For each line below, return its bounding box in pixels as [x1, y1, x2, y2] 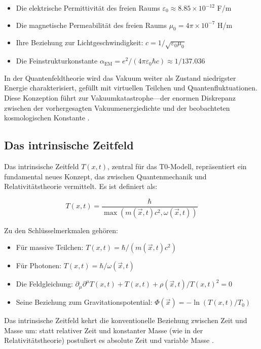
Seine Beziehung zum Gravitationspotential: [16, 297, 153, 307]
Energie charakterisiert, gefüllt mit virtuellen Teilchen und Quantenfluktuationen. [4, 82, 257, 93]
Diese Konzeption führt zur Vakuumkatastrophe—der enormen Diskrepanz [4, 92, 236, 103]
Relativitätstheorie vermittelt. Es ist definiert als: [4, 181, 158, 192]
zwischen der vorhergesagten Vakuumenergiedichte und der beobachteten [4, 102, 230, 113]
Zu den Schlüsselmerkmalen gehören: [4, 225, 119, 235]
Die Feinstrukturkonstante [16, 55, 98, 66]
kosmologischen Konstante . [4, 112, 90, 123]
